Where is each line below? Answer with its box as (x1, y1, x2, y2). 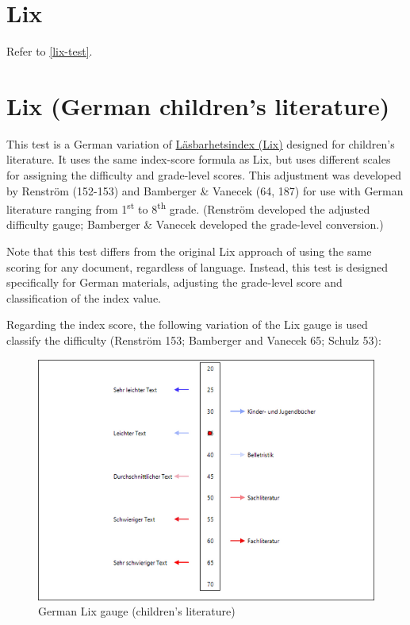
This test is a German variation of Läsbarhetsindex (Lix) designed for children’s (6, 135, 395, 152)
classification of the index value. (6, 289, 161, 306)
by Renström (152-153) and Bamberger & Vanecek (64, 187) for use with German (6, 182, 404, 199)
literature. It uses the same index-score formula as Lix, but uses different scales (6, 151, 391, 168)
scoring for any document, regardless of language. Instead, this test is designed (6, 258, 389, 275)
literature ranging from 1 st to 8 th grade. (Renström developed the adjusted (6, 199, 370, 217)
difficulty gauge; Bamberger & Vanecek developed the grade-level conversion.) (6, 216, 384, 233)
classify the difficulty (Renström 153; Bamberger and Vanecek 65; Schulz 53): (6, 332, 381, 349)
